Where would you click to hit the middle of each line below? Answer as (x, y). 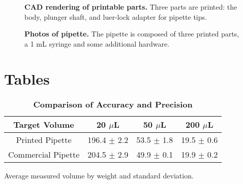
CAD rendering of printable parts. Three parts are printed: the (131, 7)
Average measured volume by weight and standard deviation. (99, 175)
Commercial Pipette (44, 154)
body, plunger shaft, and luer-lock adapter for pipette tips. (116, 16)
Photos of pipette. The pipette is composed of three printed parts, (132, 34)
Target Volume (44, 124)
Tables (27, 78)
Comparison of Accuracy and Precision (113, 104)
